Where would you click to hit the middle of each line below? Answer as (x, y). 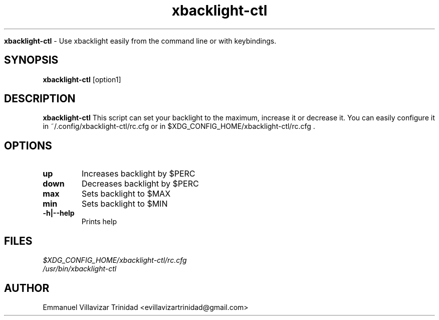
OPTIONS (28, 145)
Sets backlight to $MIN (125, 204)
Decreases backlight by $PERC (140, 184)
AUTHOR (27, 288)
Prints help (99, 222)
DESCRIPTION (40, 99)
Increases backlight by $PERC (138, 174)
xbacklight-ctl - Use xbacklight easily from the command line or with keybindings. (140, 41)
